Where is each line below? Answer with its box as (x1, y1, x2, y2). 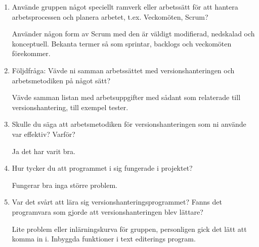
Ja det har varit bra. (12, 145, 75, 156)
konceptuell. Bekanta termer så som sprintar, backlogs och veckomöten (12, 38, 232, 48)
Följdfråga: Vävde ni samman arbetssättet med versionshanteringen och (12, 65, 235, 75)
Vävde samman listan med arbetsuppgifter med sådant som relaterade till (12, 92, 241, 103)
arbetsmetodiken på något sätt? (12, 75, 111, 85)
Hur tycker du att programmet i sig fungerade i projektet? (12, 163, 193, 173)
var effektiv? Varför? (12, 128, 75, 139)
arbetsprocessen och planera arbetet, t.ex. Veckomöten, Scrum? (12, 11, 208, 22)
